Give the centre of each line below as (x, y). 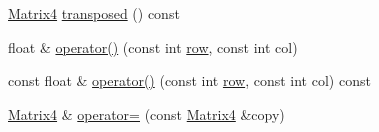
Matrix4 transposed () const (94, 13)
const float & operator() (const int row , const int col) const (189, 80)
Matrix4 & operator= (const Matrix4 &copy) (146, 113)
